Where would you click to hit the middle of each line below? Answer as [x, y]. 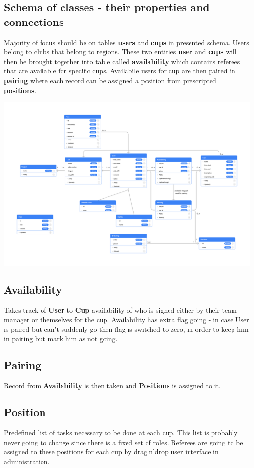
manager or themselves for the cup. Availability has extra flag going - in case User [127, 319]
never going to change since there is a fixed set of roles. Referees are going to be [124, 442]
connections [34, 21]
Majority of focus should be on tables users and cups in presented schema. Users [127, 42]
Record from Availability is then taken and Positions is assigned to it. [112, 386]
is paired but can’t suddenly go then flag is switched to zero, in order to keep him [126, 329]
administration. [27, 461]
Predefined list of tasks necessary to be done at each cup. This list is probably [121, 433]
